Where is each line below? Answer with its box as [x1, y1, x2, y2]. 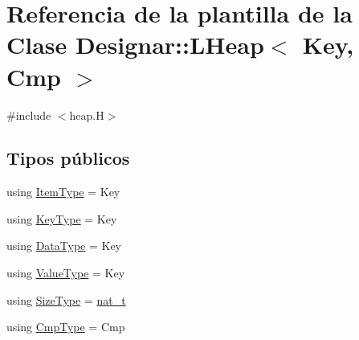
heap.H [69, 106, 104, 123]
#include [6, 106, 51, 123]
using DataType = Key [6, 237, 122, 254]
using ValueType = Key [6, 264, 125, 281]
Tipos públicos [6, 145, 130, 170]
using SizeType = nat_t [6, 291, 126, 308]
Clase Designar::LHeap [6, 28, 264, 61]
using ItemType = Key [6, 183, 120, 200]
